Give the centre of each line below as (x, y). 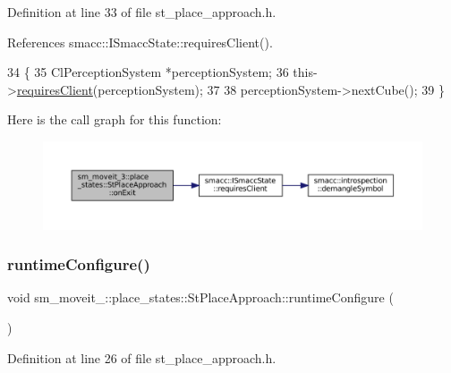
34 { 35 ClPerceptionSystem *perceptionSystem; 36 (148, 72)
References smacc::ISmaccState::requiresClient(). (140, 42)
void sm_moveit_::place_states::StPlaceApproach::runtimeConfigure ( (200, 297)
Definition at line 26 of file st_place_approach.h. (142, 357)
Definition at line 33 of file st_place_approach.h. (142, 12)
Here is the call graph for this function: (115, 119)
